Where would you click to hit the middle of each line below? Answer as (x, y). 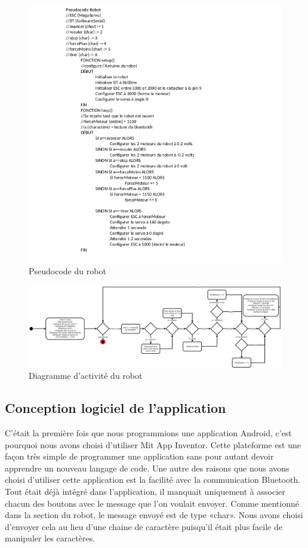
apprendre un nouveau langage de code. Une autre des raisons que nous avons (147, 468)
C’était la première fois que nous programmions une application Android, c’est (148, 433)
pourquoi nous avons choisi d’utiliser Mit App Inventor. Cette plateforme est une (153, 444)
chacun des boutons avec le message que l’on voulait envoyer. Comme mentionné (152, 503)
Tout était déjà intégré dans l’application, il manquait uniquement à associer (145, 492)
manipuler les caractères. (50, 538)
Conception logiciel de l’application (115, 408)
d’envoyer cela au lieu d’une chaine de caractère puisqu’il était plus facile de (144, 526)
